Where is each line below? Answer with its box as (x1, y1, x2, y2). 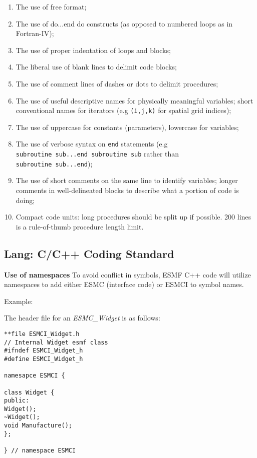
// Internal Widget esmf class (4, 338, 108, 346)
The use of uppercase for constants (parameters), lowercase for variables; (16, 121, 239, 132)
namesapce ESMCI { (4, 372, 65, 379)
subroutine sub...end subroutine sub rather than (16, 148, 179, 159)
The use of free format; (16, 1, 87, 11)
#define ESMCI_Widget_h (4, 355, 83, 362)
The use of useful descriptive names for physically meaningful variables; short (16, 95, 253, 105)
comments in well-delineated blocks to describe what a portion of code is (16, 184, 239, 195)
